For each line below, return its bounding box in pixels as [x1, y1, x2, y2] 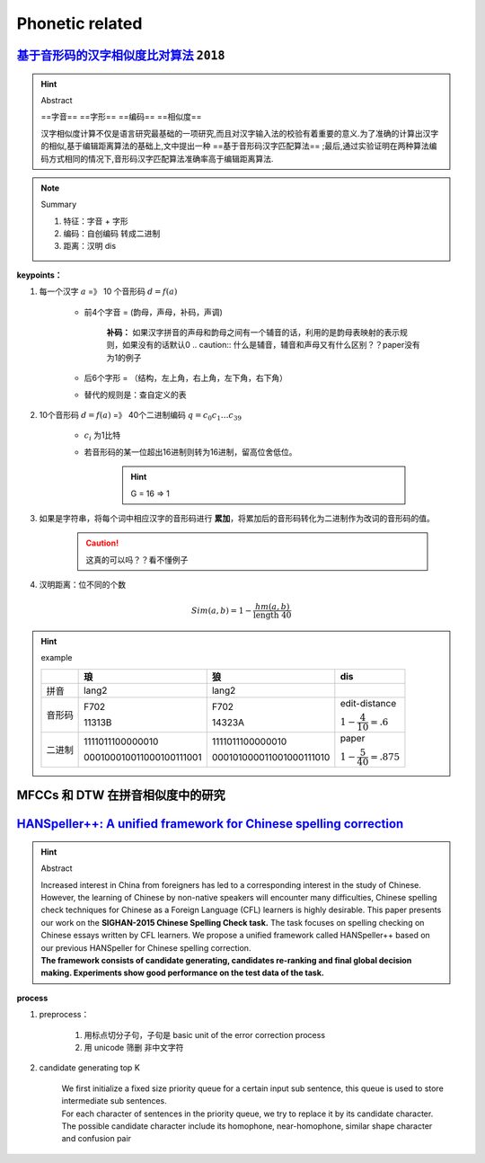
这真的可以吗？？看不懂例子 [85, 554, 189, 565]
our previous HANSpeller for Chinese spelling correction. [40, 942, 251, 953]
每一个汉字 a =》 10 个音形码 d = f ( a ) [39, 286, 178, 297]
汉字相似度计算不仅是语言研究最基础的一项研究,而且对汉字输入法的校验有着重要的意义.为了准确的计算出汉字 [40, 128, 439, 138]
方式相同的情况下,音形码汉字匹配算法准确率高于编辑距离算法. [48, 153, 274, 164]
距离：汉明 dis [63, 241, 117, 252]
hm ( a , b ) [254, 602, 290, 612]
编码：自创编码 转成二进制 [63, 228, 161, 239]
